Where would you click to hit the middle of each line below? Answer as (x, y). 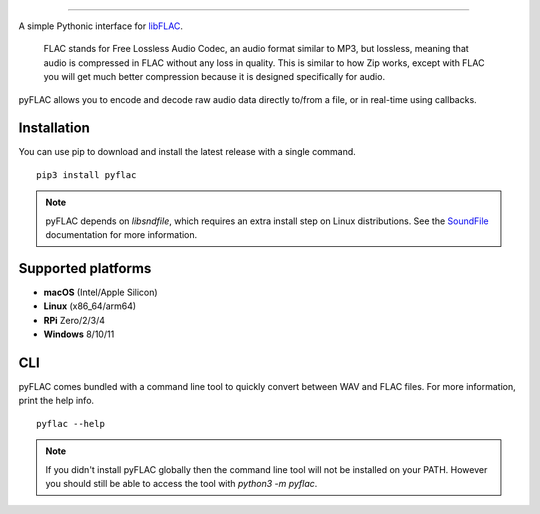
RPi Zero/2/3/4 (74, 320)
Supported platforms (85, 268)
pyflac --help (70, 423)
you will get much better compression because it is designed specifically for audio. (214, 77)
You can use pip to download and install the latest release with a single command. (187, 152)
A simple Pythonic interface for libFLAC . (101, 26)
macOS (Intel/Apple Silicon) (101, 292)
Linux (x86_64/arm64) (90, 306)
